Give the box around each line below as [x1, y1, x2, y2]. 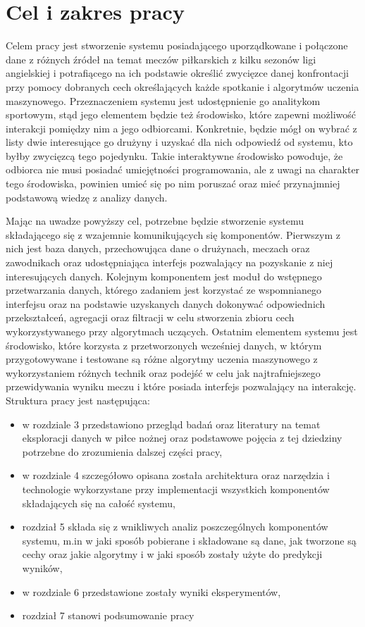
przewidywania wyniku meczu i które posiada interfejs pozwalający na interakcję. [6, 379, 357, 394]
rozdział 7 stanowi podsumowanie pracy [22, 608, 194, 623]
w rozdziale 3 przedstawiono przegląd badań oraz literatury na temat [22, 416, 321, 431]
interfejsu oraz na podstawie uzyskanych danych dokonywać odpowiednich [6, 296, 326, 311]
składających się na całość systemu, [22, 495, 175, 510]
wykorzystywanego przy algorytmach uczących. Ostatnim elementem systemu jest [6, 324, 358, 338]
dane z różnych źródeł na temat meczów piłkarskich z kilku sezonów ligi [6, 51, 316, 66]
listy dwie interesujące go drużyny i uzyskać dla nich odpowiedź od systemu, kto [6, 135, 353, 149]
